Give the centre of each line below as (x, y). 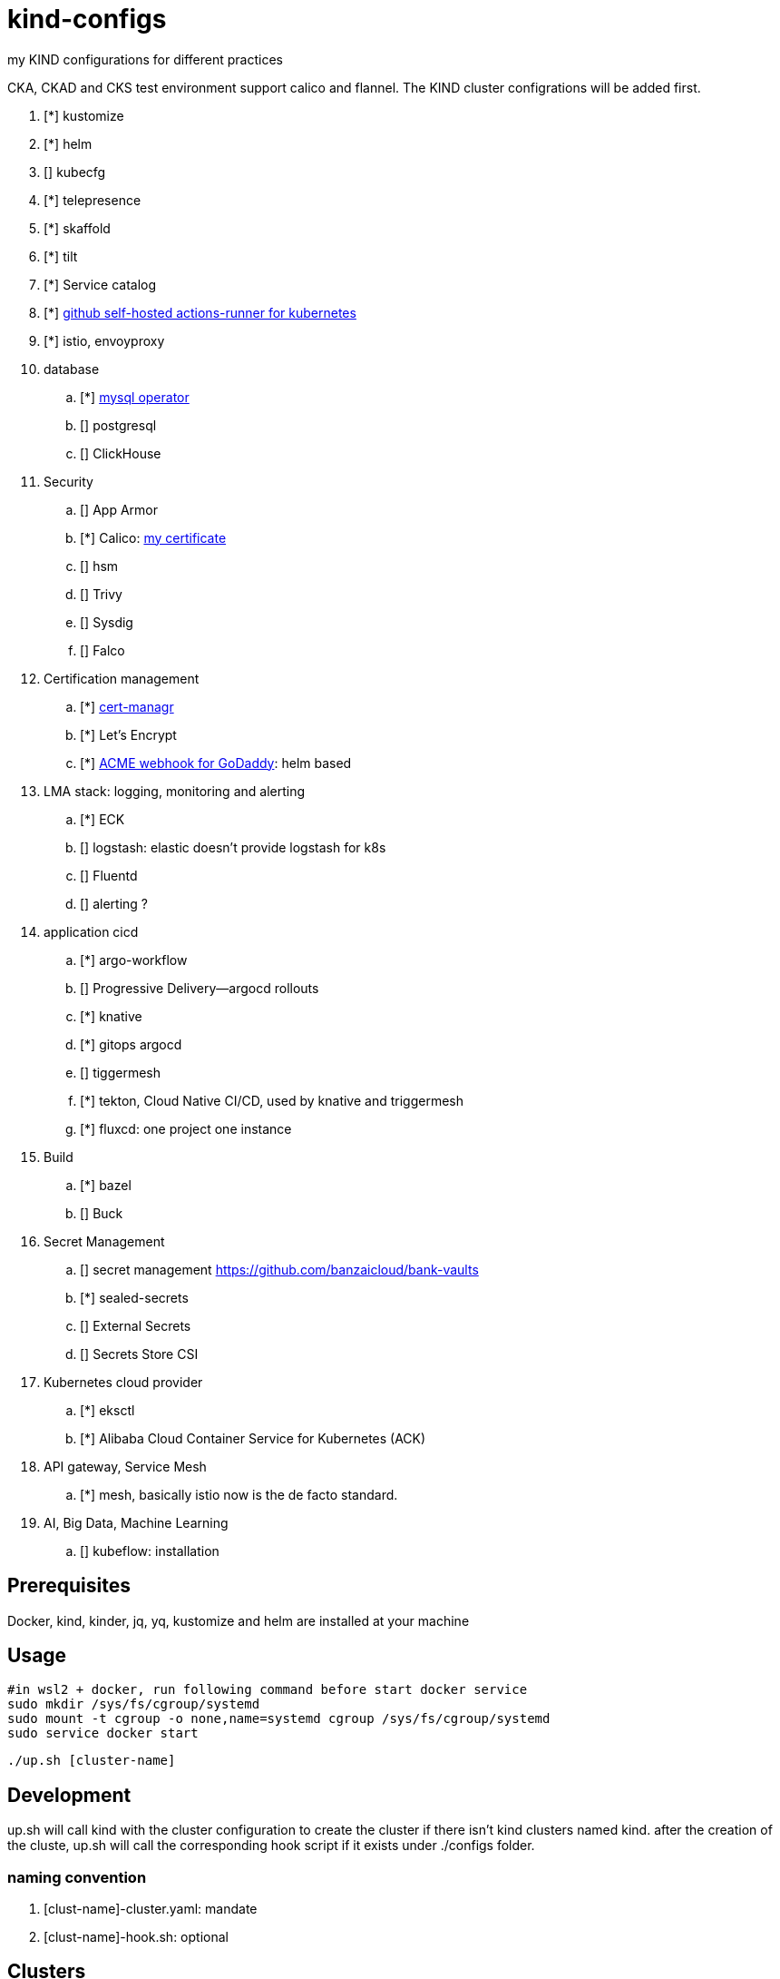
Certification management (122, 678)
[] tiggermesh (121, 1072)
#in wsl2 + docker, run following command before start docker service (268, 1690)
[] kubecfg (75, 172)
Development (69, 1795)
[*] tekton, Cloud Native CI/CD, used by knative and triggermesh (272, 1100)
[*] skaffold (77, 228)
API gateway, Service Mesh (125, 1466)
